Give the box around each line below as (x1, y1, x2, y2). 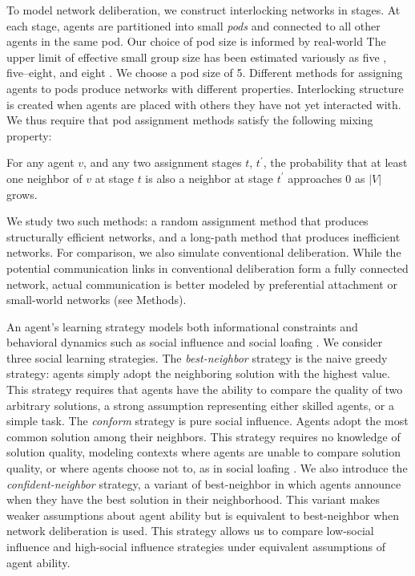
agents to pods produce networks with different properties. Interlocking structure (6, 79, 404, 96)
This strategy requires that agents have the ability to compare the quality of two (6, 381, 403, 398)
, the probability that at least (263, 154, 408, 171)
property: (6, 127, 52, 144)
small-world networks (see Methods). (6, 291, 187, 308)
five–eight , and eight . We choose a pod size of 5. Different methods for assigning (6, 64, 403, 81)
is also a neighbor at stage (145, 169, 274, 186)
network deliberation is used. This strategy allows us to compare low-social (6, 522, 374, 539)
